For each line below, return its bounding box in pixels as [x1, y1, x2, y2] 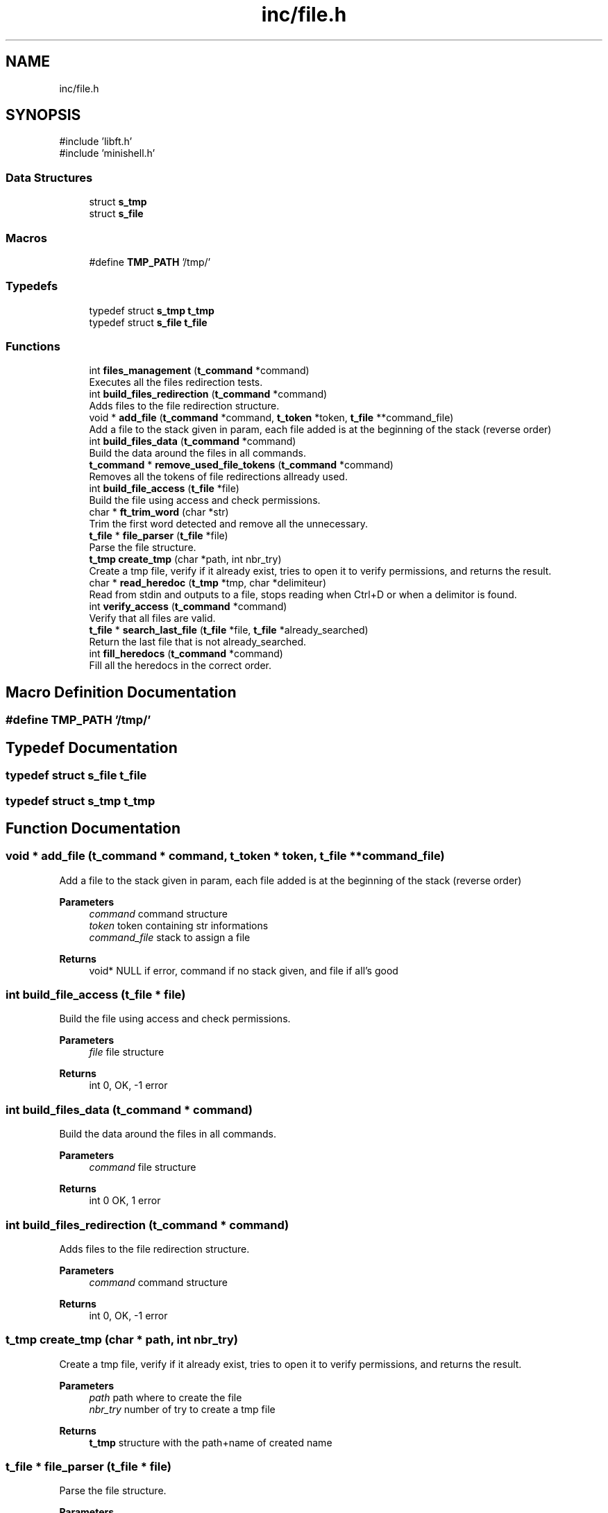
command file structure [89, 1161, 196, 1174]
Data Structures [6, 170, 93, 185]
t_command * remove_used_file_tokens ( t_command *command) [89, 459, 394, 471]
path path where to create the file [89, 1391, 242, 1403]
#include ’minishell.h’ [59, 147, 155, 160]
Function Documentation [6, 819, 180, 837]
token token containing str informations [89, 919, 269, 931]
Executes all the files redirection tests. [89, 376, 263, 389]
